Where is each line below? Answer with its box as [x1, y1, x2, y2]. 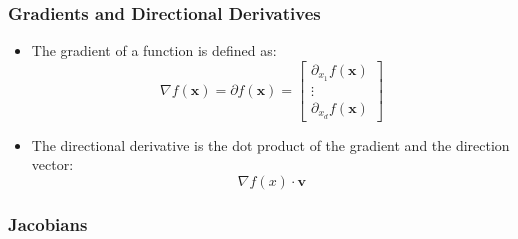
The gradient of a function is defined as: [31, 40, 277, 61]
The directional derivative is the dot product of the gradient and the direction [31, 134, 510, 155]
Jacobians [8, 211, 88, 236]
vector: [31, 154, 74, 175]
